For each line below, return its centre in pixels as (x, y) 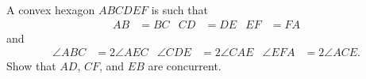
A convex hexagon (51, 9)
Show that (31, 66)
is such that (179, 9)
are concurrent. (185, 66)
